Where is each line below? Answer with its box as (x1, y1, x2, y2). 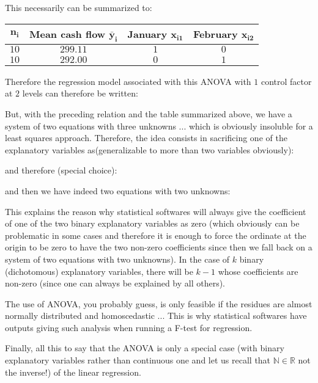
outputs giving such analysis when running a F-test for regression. (5, 321, 253, 334)
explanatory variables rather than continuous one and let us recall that (5, 354, 271, 367)
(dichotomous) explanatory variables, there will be (5, 264, 193, 277)
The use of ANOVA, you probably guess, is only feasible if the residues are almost (5, 297, 312, 310)
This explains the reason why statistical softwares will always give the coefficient (5, 205, 306, 217)
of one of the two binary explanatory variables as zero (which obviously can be (5, 217, 300, 230)
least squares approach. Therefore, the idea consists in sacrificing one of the (5, 131, 287, 144)
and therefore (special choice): (5, 164, 117, 177)
